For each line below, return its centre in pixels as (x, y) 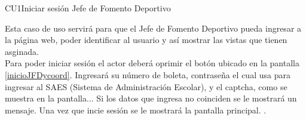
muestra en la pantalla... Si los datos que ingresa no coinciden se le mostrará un (151, 98)
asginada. (22, 51)
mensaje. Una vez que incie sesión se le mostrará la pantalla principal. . (136, 110)
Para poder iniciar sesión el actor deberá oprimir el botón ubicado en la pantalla (152, 63)
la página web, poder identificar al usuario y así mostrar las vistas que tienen (146, 40)
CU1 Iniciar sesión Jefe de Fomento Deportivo (88, 8)
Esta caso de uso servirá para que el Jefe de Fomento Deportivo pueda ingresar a (153, 28)
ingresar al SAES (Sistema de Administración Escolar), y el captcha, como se (146, 86)
